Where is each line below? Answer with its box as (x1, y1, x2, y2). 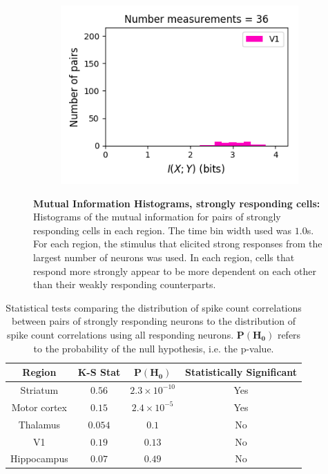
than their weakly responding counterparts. (33, 277, 216, 292)
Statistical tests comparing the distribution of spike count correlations (6, 300, 302, 314)
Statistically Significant (184, 365, 298, 379)
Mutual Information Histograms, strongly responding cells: (33, 196, 320, 210)
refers (277, 327, 301, 341)
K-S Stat (77, 365, 121, 379)
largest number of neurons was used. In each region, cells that (33, 249, 295, 264)
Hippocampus (10, 451, 68, 466)
